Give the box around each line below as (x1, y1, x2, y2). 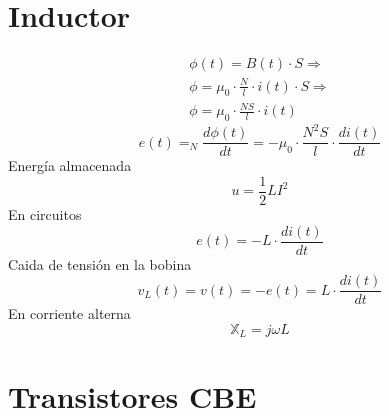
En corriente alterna (8, 303, 131, 324)
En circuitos (8, 204, 82, 225)
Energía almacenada (8, 155, 132, 176)
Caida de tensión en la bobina (8, 253, 192, 274)
